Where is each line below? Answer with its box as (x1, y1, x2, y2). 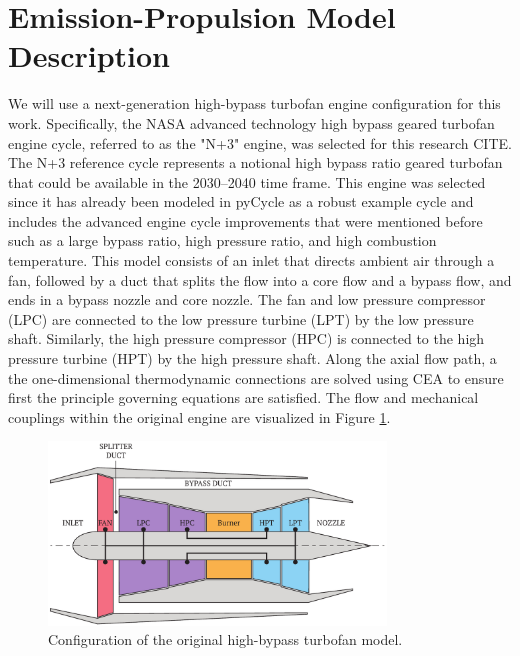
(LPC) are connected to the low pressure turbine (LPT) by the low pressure (8, 308, 474, 329)
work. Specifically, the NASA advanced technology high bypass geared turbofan (8, 112, 495, 133)
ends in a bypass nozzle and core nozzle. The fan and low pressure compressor (8, 289, 486, 310)
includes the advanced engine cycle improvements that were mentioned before (8, 210, 483, 231)
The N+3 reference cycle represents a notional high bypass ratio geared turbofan (8, 152, 503, 173)
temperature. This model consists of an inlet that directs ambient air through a (8, 250, 495, 271)
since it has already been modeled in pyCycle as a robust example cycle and (8, 191, 474, 212)
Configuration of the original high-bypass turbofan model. (48, 629, 403, 650)
